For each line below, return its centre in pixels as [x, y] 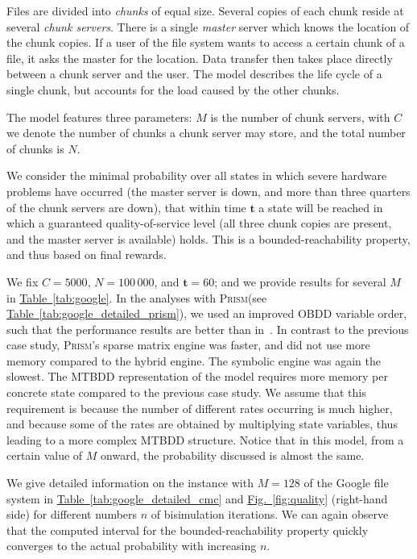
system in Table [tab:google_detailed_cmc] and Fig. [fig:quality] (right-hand [197, 498]
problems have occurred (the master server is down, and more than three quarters [208, 191]
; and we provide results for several [300, 281]
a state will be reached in [321, 207]
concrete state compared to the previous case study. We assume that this [186, 392]
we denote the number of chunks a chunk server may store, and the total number [206, 133]
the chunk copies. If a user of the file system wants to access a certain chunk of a [206, 42]
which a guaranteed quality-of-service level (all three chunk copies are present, [199, 223]
